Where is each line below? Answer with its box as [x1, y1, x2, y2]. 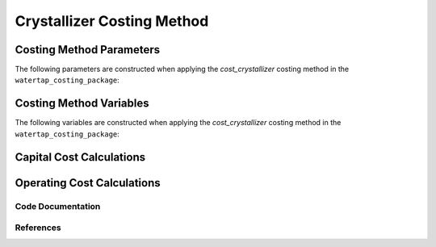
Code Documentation [15, 200, 101, 211]
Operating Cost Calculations [15, 176, 161, 190]
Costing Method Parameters [15, 43, 161, 57]
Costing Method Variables [15, 97, 149, 111]
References [15, 222, 61, 233]
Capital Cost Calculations [15, 150, 145, 164]
